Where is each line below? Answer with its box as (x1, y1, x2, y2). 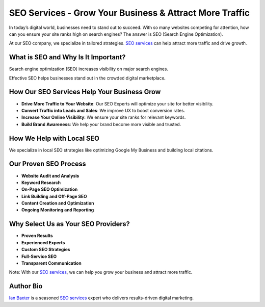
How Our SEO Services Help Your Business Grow (9, 88, 161, 96)
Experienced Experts (21, 239, 65, 245)
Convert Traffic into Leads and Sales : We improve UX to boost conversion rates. (21, 107, 185, 113)
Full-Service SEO (21, 253, 57, 259)
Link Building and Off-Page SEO (21, 193, 87, 199)
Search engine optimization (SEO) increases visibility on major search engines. (9, 66, 169, 72)
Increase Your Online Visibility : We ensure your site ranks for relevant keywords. (21, 114, 186, 120)
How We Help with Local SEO (9, 134, 100, 142)
